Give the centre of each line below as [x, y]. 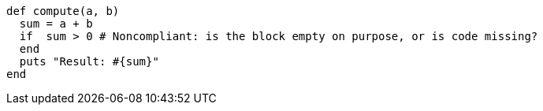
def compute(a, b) [63, 11]
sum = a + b [56, 24]
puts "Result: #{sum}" [89, 61]
